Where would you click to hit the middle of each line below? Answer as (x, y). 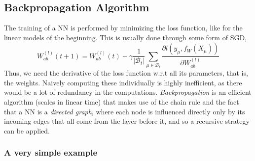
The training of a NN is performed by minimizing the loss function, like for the (123, 28)
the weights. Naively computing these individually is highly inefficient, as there (123, 82)
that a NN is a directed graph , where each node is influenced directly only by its (125, 111)
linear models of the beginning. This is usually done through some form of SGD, (125, 37)
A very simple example (51, 152)
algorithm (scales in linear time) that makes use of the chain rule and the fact (122, 101)
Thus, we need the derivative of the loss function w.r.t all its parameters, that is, (126, 73)
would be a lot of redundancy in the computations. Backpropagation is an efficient (128, 92)
